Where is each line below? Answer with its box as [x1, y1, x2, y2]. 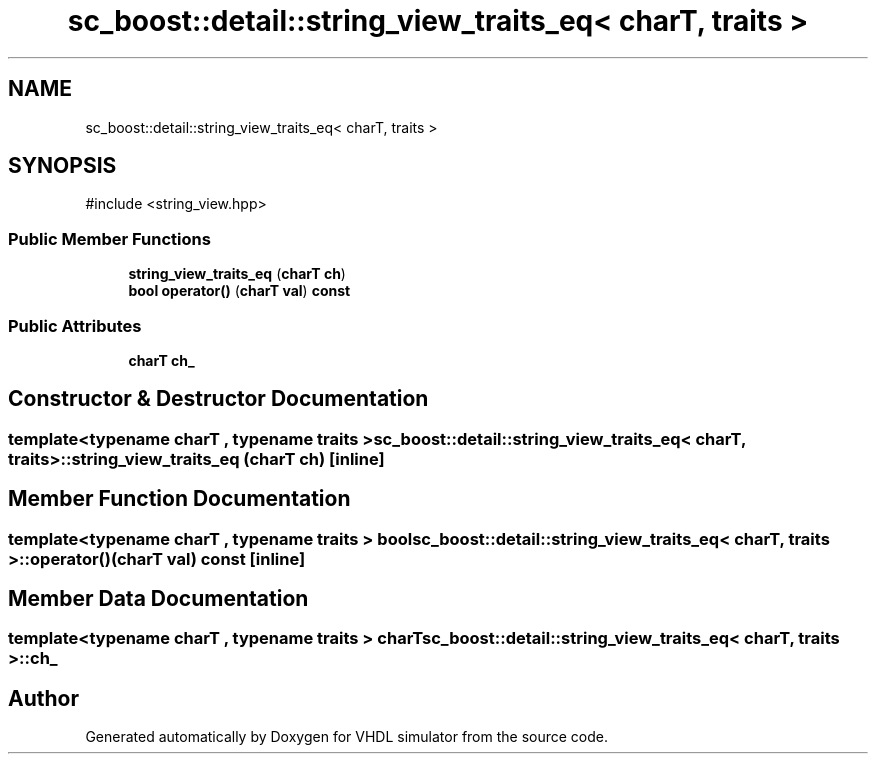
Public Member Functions [8, 228, 211, 249]
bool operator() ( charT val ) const [128, 282, 351, 300]
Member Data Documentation [8, 586, 309, 612]
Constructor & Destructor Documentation [8, 386, 429, 412]
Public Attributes [8, 315, 142, 336]
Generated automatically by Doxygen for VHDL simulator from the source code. [85, 728, 609, 746]
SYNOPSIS [8, 153, 117, 179]
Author [8, 685, 79, 711]
